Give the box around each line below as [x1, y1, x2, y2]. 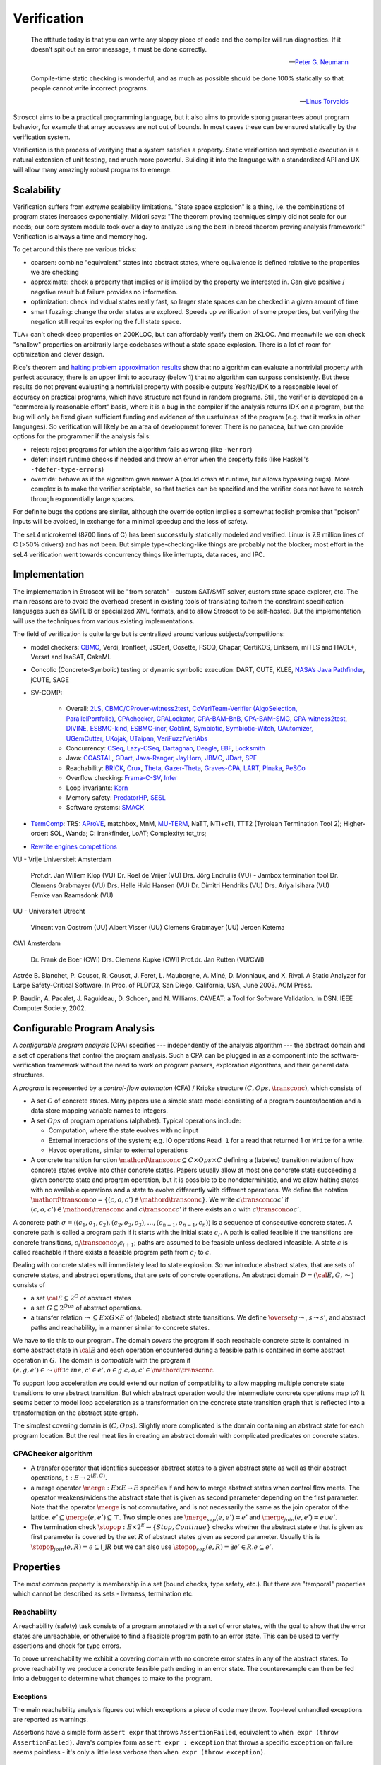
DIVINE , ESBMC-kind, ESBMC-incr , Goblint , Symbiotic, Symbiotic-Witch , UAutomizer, [66, 724, 314, 733]
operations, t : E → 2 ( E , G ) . [30, 1473, 107, 1482]
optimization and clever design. [13, 350, 105, 359]
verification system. [13, 133, 71, 141]
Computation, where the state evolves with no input [48, 1126, 199, 1135]
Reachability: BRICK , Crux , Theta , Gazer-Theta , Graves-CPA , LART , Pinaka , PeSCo [66, 763, 306, 772]
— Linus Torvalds [299, 97, 349, 105]
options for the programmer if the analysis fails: [13, 432, 151, 441]
